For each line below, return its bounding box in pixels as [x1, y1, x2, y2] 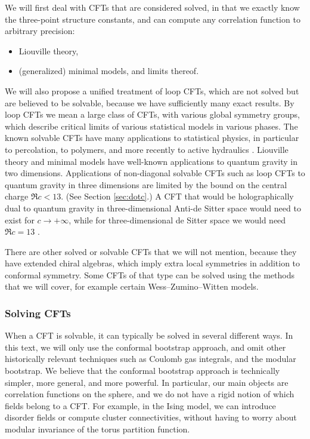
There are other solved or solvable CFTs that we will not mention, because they [5, 245, 297, 257]
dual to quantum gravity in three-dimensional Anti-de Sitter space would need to [5, 201, 301, 214]
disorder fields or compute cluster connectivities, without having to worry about [5, 411, 297, 423]
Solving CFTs [5, 305, 71, 320]
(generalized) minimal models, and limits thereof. [18, 65, 199, 77]
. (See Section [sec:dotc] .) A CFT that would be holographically [61, 190, 294, 202]
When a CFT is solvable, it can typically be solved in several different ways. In [5, 329, 293, 342]
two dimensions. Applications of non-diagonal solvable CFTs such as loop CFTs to [5, 167, 305, 179]
